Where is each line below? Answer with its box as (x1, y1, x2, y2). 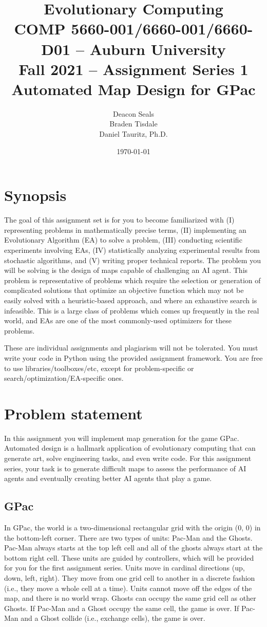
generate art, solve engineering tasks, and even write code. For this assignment (4, 453, 252, 463)
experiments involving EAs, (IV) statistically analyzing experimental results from (4, 244, 260, 255)
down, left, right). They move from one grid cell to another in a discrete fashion (4, 572, 255, 583)
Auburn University (89, 38, 226, 59)
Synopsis (4, 185, 67, 206)
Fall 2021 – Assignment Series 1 (18, 58, 249, 79)
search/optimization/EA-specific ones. (4, 373, 124, 383)
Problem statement (4, 402, 143, 423)
